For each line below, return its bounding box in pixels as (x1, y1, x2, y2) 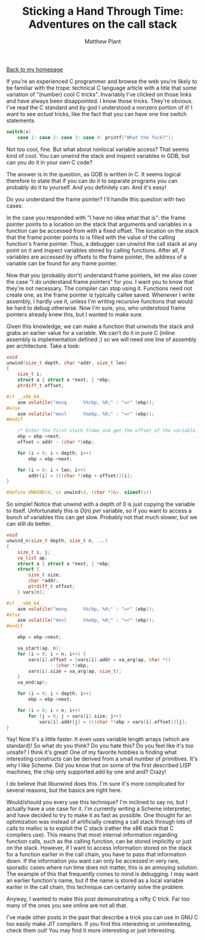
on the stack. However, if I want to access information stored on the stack (6, 844, 192, 852)
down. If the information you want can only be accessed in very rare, (6, 857, 180, 864)
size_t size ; (28, 572, 62, 578)
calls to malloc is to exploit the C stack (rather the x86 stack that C (6, 824, 174, 832)
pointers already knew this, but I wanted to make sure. (6, 310, 143, 318)
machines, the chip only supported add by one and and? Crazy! (6, 768, 166, 775)
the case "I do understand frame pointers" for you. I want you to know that (6, 278, 195, 285)
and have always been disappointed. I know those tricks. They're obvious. (6, 97, 193, 104)
